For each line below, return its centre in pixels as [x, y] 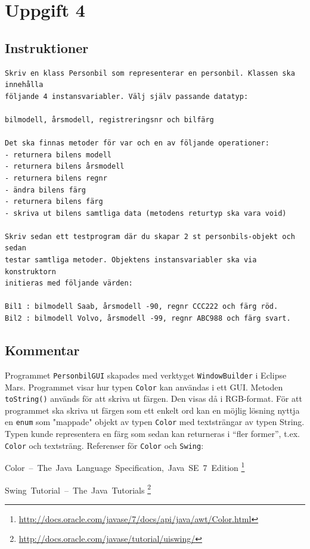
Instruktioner [47, 47]
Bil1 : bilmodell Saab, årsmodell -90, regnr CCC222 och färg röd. [142, 307]
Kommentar [42, 350]
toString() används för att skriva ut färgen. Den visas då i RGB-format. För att [154, 398]
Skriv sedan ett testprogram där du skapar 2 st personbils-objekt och [150, 236]
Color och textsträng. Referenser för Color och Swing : [104, 445]
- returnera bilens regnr [56, 178]
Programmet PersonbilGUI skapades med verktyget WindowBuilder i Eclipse [146, 375]
